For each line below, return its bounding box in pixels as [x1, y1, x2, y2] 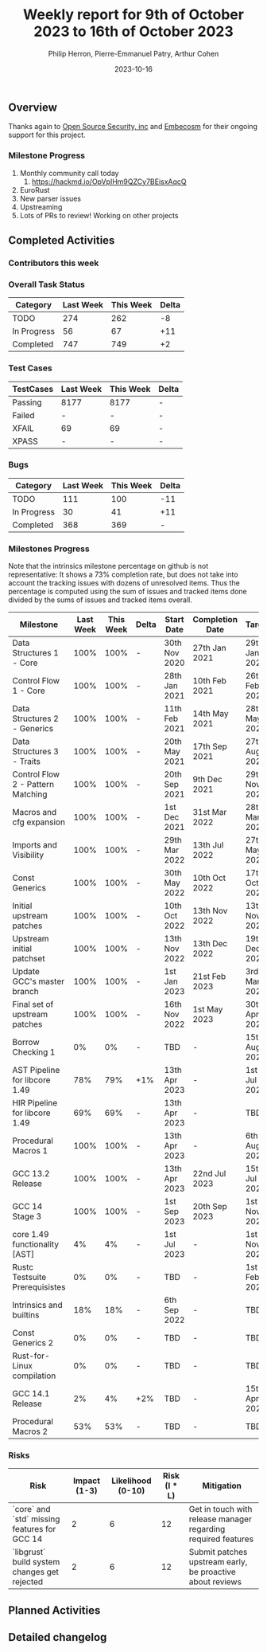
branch [12, 986, 39, 997]
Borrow [12, 1037, 40, 1048]
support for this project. [8, 130, 86, 140]
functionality [12, 1239, 60, 1250]
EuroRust [19, 185, 50, 194]
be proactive [188, 1567, 236, 1578]
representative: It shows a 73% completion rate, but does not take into [8, 570, 238, 579]
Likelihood [110, 1475, 152, 1486]
